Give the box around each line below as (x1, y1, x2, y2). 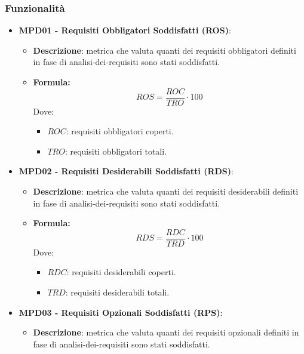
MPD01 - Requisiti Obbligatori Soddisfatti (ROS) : (19, 24, 231, 36)
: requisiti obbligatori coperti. (66, 125, 174, 137)
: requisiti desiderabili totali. (65, 286, 170, 298)
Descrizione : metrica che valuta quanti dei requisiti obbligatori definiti (33, 44, 296, 56)
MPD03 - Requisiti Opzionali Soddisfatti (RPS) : (19, 306, 223, 318)
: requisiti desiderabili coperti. (66, 266, 176, 278)
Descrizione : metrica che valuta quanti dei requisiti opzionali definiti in (33, 326, 299, 338)
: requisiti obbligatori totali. (65, 144, 167, 157)
